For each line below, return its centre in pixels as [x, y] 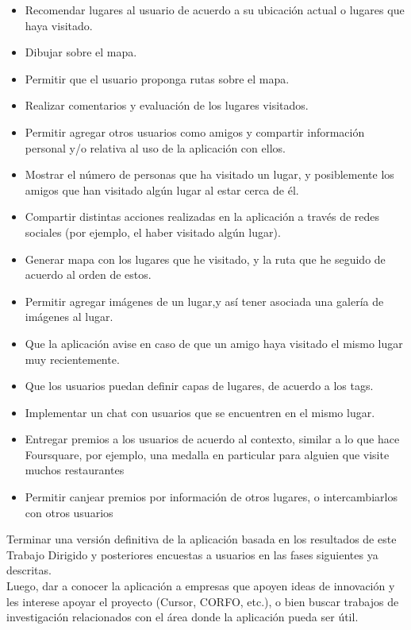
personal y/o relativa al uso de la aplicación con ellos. [155, 147]
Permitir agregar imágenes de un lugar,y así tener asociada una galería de [204, 301]
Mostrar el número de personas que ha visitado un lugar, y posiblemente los [209, 174]
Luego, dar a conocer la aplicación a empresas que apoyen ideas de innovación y [201, 586]
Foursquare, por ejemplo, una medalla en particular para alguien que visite [207, 454]
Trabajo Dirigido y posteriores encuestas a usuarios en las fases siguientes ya [192, 554]
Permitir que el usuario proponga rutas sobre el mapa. [157, 78]
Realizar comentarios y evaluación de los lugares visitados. [167, 105]
